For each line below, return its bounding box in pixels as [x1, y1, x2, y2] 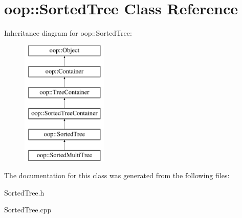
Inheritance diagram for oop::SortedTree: [4, 28, 132, 38]
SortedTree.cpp [4, 204, 52, 215]
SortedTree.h [4, 187, 45, 198]
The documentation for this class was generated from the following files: [4, 170, 230, 181]
